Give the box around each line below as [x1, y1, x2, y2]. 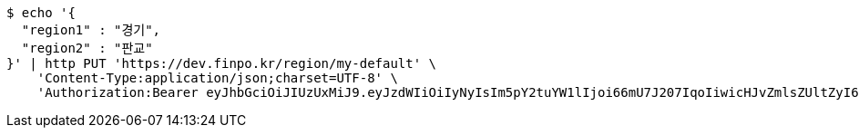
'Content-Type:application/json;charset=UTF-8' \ [36, 71, 398, 85]
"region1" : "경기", [21, 23, 161, 37]
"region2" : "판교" [21, 41, 153, 55]
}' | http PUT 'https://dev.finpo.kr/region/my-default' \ [6, 56, 437, 71]
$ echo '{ [6, 5, 76, 20]
